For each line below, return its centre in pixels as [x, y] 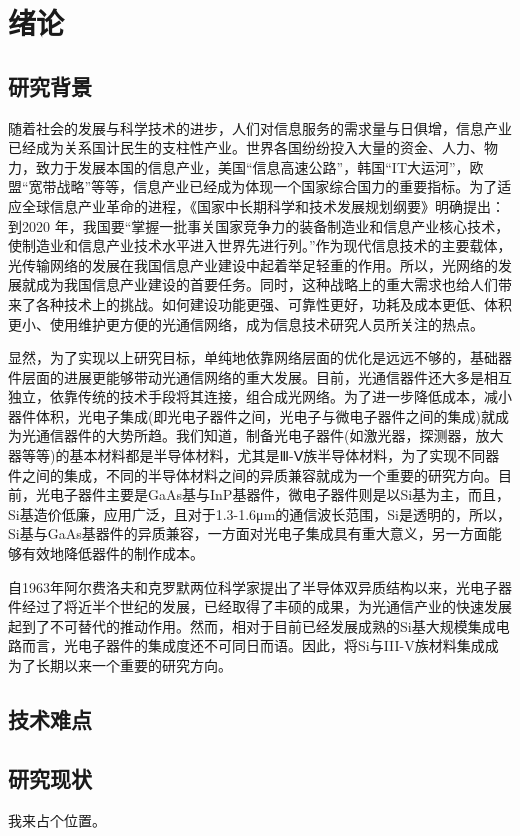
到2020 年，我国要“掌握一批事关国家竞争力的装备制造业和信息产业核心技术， [259, 225]
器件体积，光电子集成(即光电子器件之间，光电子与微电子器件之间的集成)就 [251, 415]
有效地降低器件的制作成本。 [112, 553]
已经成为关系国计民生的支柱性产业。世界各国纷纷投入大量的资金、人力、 [246, 147]
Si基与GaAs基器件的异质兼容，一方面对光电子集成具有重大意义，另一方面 [248, 533]
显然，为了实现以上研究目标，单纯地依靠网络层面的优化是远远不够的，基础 [253, 357]
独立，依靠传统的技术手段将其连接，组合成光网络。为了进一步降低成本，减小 [260, 396]
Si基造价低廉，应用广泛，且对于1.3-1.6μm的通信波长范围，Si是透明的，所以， [259, 513]
